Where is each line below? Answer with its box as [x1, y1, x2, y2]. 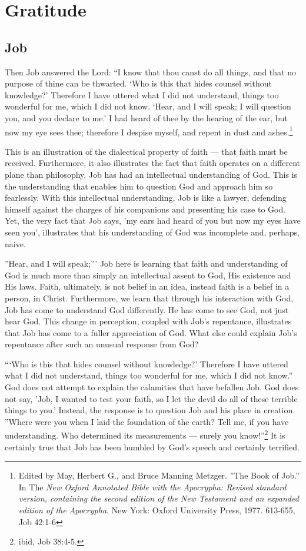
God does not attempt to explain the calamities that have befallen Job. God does [5, 381, 299, 393]
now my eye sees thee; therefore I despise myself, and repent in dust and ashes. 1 [5, 124, 293, 138]
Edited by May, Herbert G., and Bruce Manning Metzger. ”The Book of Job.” [18, 469, 300, 482]
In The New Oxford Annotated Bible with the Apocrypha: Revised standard [18, 480, 287, 493]
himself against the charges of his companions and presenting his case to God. [5, 203, 286, 215]
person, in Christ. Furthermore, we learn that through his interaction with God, [5, 291, 294, 304]
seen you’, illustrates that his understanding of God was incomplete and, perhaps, [5, 225, 300, 238]
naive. [5, 237, 26, 250]
